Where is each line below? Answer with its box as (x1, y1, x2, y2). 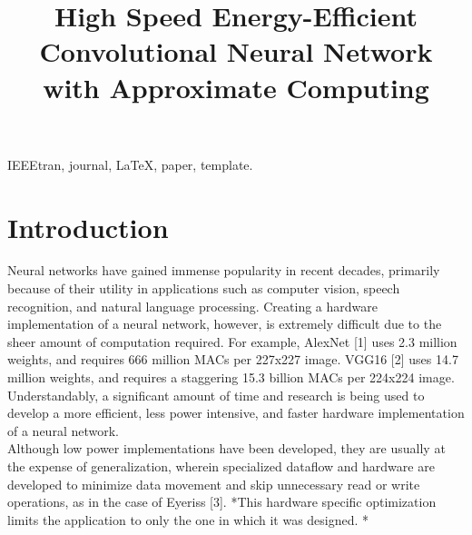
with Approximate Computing (43, 68, 429, 105)
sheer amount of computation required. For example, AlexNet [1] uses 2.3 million (7, 332, 457, 351)
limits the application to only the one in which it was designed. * (7, 510, 369, 529)
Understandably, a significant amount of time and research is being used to (7, 385, 425, 404)
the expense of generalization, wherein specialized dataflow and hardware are (7, 457, 435, 475)
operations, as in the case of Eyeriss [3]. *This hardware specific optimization (7, 492, 437, 511)
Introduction (7, 208, 169, 245)
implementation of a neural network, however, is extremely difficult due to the (7, 314, 442, 333)
